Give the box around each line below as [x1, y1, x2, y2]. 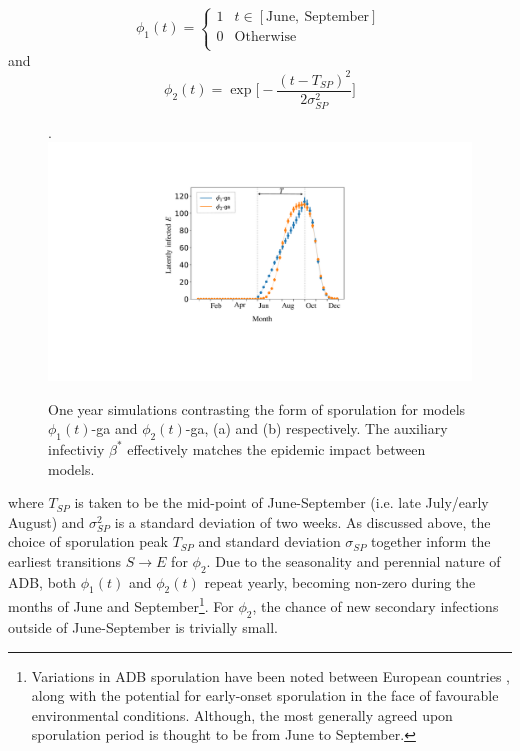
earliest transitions [8, 550, 122, 571]
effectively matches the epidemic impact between [127, 438, 426, 459]
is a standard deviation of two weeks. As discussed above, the [114, 511, 491, 532]
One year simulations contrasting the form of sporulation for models [48, 398, 466, 419]
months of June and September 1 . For [8, 593, 234, 617]
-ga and [91, 418, 138, 439]
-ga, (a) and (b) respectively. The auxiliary [185, 418, 448, 439]
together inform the [371, 531, 491, 552]
